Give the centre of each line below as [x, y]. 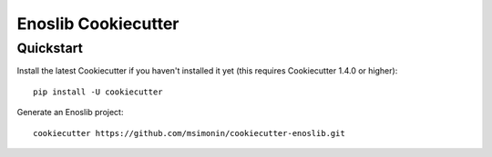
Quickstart [50, 48]
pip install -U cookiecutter [98, 92]
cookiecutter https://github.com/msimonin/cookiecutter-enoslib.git [189, 133]
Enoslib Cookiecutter [98, 24]
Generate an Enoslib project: [70, 113]
